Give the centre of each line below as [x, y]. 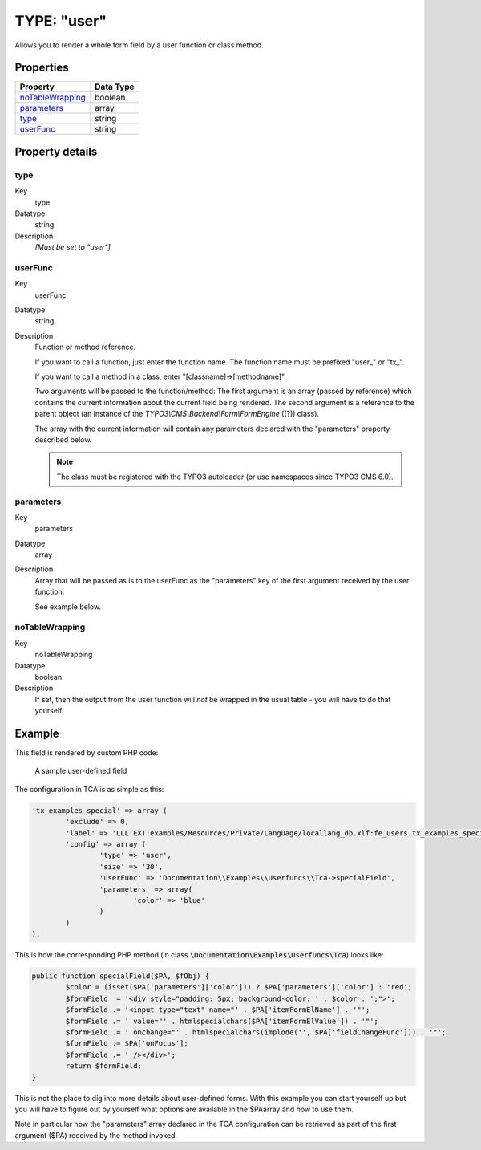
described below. [63, 440]
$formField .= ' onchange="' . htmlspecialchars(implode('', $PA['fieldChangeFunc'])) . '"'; [256, 1032]
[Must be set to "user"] [73, 247]
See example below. [68, 607]
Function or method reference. [85, 347]
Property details [56, 151]
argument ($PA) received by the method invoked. [96, 1135]
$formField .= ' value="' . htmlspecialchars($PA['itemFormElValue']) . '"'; [222, 1021]
